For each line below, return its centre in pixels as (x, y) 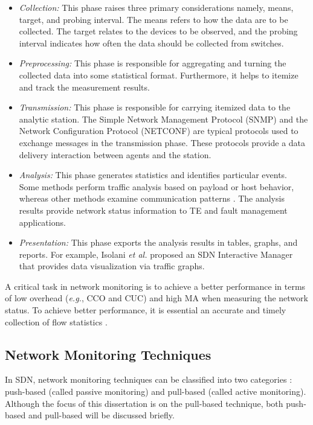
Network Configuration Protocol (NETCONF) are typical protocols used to (159, 131)
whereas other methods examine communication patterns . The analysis (152, 198)
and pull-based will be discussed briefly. (101, 415)
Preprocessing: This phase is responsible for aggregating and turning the (153, 63)
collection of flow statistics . (56, 321)
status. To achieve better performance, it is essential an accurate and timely (146, 310)
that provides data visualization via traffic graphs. (112, 266)
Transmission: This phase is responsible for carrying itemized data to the (155, 107)
